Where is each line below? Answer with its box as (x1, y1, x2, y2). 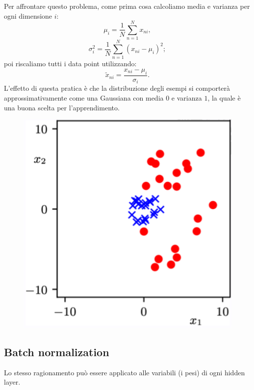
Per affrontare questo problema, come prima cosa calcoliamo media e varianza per (4, 1, 250, 11)
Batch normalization (4, 344, 109, 359)
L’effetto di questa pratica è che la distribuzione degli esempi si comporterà (4, 83, 230, 93)
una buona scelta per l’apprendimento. (4, 102, 120, 112)
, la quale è (207, 92, 241, 103)
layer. (4, 377, 21, 387)
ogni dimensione (4, 10, 52, 21)
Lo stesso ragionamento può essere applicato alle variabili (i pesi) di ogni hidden (4, 367, 245, 377)
